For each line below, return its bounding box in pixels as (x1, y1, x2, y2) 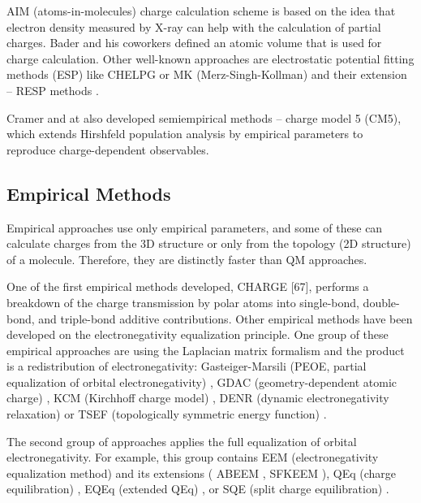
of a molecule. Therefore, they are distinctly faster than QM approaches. (6, 250, 367, 267)
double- (363, 293, 400, 310)
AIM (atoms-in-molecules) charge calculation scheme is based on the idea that (6, 2, 396, 19)
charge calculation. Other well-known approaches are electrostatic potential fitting (6, 50, 415, 67)
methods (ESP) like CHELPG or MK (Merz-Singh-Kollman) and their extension (6, 66, 407, 83)
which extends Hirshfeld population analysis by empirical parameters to (6, 125, 363, 142)
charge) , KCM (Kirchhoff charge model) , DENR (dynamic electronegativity (6, 389, 389, 406)
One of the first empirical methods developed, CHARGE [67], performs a (6, 278, 369, 295)
